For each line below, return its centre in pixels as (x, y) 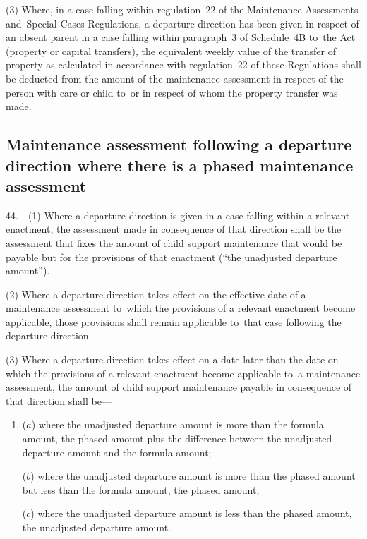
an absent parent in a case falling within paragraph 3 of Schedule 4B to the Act (181, 37)
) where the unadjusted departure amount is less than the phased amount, (191, 513)
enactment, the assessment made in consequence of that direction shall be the (174, 229)
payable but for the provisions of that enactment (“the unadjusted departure (172, 256)
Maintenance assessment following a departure (179, 144)
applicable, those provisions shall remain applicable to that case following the (174, 321)
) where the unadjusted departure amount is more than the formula (178, 424)
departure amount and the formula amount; (117, 452)
